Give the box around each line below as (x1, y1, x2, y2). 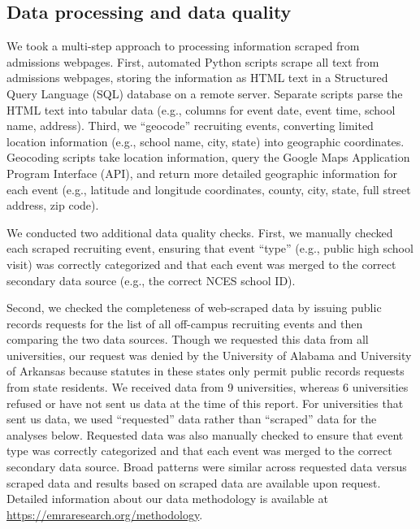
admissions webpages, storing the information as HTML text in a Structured (6, 69, 388, 86)
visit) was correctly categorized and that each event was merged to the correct (6, 255, 396, 272)
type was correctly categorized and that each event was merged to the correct (6, 442, 392, 459)
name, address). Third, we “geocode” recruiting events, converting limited (6, 117, 374, 134)
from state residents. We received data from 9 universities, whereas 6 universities (6, 379, 409, 396)
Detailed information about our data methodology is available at (6, 490, 328, 507)
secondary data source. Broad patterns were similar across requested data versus (6, 458, 407, 475)
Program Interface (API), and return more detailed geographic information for (6, 164, 398, 181)
